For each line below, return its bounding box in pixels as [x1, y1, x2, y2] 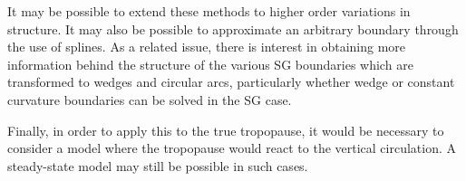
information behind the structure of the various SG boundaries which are [7, 54, 413, 73]
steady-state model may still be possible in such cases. [7, 156, 308, 175]
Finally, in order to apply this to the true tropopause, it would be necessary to [7, 120, 444, 139]
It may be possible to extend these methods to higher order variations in [7, 2, 411, 20]
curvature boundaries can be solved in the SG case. [7, 90, 292, 109]
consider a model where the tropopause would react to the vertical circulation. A [7, 138, 457, 157]
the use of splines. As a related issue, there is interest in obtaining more [7, 37, 406, 56]
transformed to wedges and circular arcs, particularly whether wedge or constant [7, 72, 455, 91]
